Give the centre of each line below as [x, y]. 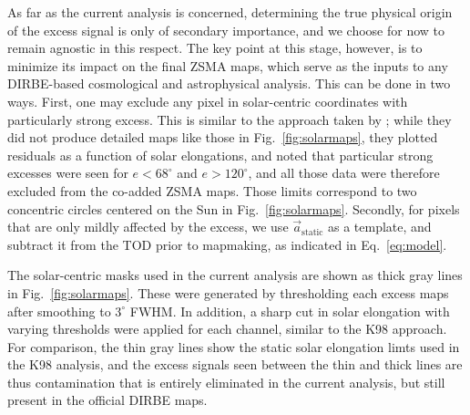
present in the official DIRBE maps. [107, 400]
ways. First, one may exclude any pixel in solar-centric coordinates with [208, 101]
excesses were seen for [68, 173]
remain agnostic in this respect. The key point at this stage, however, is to [215, 48]
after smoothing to [59, 311]
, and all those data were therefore [344, 173]
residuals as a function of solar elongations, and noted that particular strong [220, 155]
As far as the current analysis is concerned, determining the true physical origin [230, 12]
